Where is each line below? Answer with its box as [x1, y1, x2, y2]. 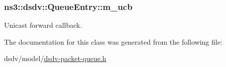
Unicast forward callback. [4, 20, 82, 30]
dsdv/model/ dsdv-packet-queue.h [4, 53, 106, 64]
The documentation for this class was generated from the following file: [4, 36, 222, 47]
